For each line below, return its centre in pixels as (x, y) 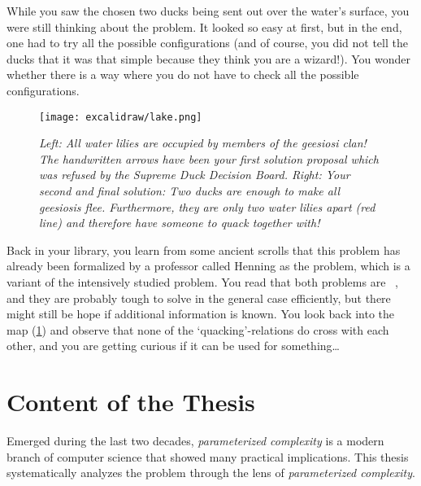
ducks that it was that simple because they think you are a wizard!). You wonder (209, 58)
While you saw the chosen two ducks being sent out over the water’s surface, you (208, 11)
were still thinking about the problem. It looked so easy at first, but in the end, (204, 26)
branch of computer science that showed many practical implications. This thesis (208, 456)
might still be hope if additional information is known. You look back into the (201, 314)
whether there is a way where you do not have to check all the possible (183, 74)
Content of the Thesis (131, 402)
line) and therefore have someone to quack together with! (180, 223)
